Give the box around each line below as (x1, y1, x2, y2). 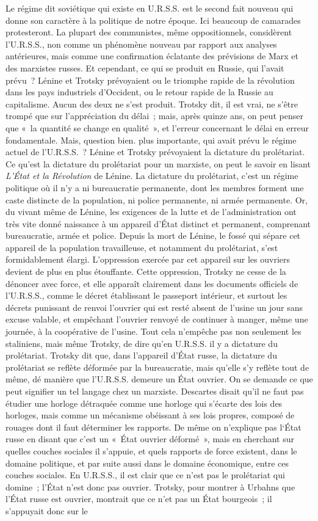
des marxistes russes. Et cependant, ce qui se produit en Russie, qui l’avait (5, 61, 284, 74)
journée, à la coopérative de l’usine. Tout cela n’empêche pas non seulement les (5, 325, 302, 338)
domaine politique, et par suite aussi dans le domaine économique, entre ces (5, 456, 289, 469)
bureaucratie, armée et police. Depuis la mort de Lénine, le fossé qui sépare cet (5, 229, 301, 242)
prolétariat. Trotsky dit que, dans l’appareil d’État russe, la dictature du (5, 349, 277, 362)
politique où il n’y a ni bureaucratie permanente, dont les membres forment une (5, 181, 304, 194)
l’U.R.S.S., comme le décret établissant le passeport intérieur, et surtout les (5, 289, 287, 302)
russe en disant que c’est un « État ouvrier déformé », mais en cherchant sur (5, 432, 294, 445)
